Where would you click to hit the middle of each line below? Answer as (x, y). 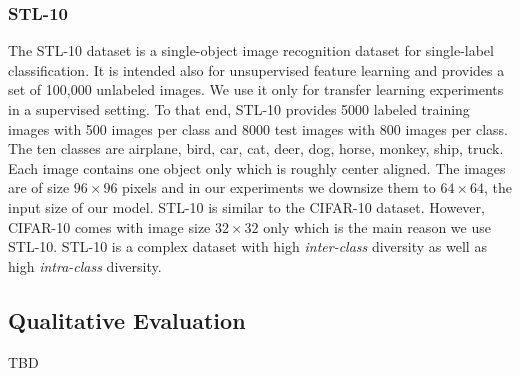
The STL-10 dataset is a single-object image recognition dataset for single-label (251, 50)
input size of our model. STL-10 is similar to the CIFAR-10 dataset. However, (246, 206)
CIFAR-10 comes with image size (109, 226)
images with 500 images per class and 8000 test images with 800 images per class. (258, 128)
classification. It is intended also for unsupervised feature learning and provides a (256, 69)
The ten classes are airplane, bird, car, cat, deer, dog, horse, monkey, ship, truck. (256, 148)
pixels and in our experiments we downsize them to (279, 187)
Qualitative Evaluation (127, 319)
